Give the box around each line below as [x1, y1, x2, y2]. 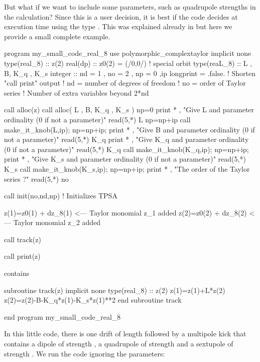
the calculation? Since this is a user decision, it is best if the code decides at [4, 11, 238, 22]
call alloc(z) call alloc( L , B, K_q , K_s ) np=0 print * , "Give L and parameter [4, 104, 254, 115]
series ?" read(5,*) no [4, 173, 69, 184]
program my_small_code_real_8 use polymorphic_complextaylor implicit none [4, 48, 251, 58]
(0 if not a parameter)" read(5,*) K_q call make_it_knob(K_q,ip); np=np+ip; [4, 143, 249, 154]
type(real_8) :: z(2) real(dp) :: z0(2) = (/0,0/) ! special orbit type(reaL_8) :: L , [4, 57, 252, 68]
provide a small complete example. [4, 31, 110, 41]
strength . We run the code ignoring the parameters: [4, 348, 165, 358]
